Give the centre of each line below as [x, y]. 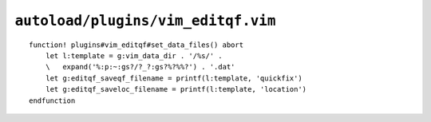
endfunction [52, 100]
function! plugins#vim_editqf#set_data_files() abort [136, 45]
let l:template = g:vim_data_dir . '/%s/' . [134, 55]
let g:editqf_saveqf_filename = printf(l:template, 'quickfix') [174, 78]
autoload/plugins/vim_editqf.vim [145, 21]
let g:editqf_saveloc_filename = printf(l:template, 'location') [176, 89]
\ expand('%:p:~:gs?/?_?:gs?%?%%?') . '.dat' [140, 67]
